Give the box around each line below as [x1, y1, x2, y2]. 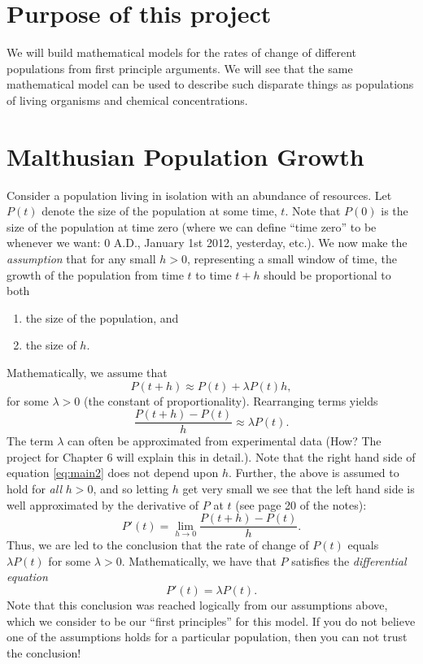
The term [7, 432, 54, 449]
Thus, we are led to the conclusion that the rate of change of [7, 536, 309, 553]
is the [381, 202, 408, 219]
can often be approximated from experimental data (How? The [68, 432, 382, 449]
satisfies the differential [291, 552, 407, 569]
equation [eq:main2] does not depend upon [7, 464, 219, 481]
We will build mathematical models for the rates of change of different [7, 44, 356, 61]
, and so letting [93, 480, 169, 497]
